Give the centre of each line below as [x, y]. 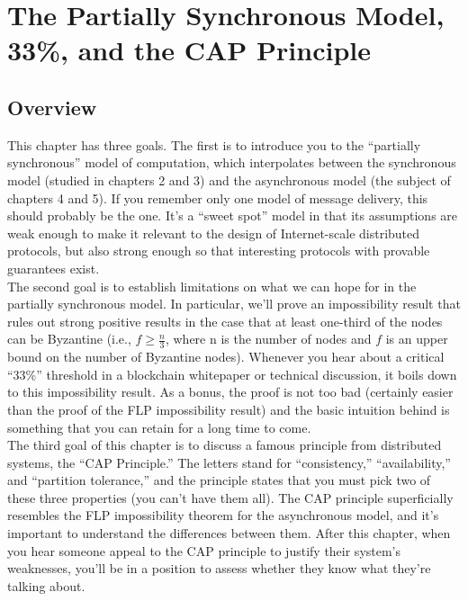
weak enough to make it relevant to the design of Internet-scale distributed [214, 233]
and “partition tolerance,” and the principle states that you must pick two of [219, 480]
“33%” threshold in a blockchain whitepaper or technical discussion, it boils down [232, 374]
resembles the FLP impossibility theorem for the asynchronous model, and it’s [223, 515]
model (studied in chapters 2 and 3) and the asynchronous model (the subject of [229, 179]
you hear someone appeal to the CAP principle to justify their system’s [204, 550]
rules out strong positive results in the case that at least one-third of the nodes [225, 321]
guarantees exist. [54, 268]
